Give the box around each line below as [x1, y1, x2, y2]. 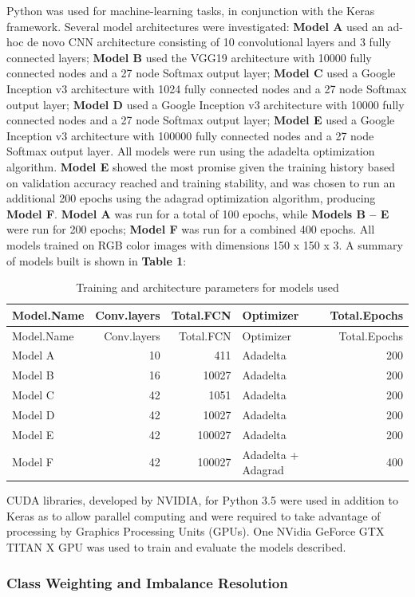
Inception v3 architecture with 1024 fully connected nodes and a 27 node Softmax [6, 80, 407, 96]
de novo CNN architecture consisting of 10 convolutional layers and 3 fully [27, 33, 391, 50]
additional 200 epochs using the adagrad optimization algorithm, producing [6, 190, 376, 206]
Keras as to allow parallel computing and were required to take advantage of [6, 507, 381, 524]
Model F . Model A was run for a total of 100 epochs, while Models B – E [6, 205, 389, 222]
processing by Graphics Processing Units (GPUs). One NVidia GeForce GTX [6, 523, 385, 540]
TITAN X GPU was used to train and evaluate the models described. [6, 539, 346, 556]
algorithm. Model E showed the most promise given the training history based [6, 158, 395, 175]
